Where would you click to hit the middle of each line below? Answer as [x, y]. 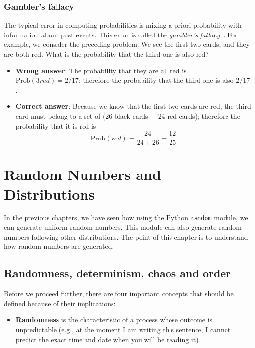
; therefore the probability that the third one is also [156, 80]
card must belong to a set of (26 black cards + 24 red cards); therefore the [128, 116]
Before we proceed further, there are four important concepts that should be [119, 294]
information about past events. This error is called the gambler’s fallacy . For [121, 34]
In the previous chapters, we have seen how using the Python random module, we [126, 217]
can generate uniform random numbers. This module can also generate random [123, 227]
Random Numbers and [83, 174]
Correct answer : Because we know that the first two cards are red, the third [133, 106]
